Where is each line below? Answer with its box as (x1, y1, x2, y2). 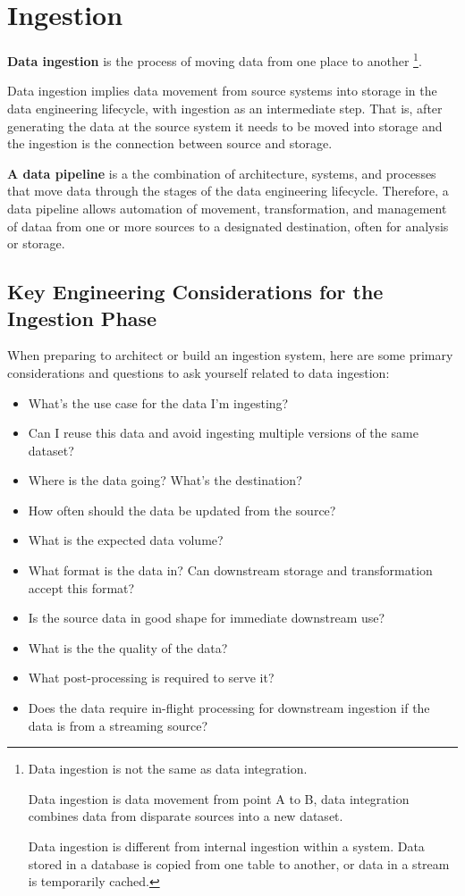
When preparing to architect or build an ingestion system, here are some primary (7, 346, 453, 364)
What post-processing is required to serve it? (28, 668, 275, 687)
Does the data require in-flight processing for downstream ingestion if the (28, 699, 430, 717)
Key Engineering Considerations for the (7, 278, 384, 306)
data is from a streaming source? (28, 716, 208, 734)
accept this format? (28, 578, 135, 597)
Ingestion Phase (7, 304, 157, 331)
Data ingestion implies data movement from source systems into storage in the (7, 81, 437, 100)
